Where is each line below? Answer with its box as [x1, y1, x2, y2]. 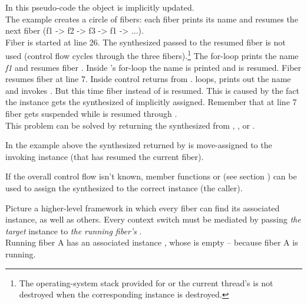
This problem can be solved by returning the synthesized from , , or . [5, 119, 255, 131]
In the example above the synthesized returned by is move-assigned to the [5, 139, 272, 151]
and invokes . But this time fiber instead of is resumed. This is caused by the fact [5, 84, 300, 96]
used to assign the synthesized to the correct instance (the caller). [5, 181, 243, 194]
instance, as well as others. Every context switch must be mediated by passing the [5, 213, 301, 225]
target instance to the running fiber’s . [5, 224, 142, 237]
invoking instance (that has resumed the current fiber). [5, 150, 204, 162]
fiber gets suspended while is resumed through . [5, 107, 177, 119]
